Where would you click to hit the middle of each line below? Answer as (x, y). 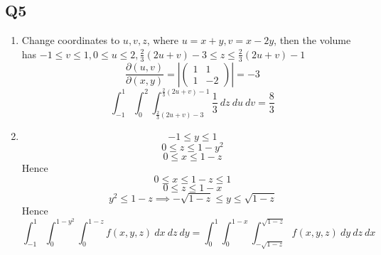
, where (163, 40)
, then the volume (312, 40)
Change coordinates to (71, 40)
